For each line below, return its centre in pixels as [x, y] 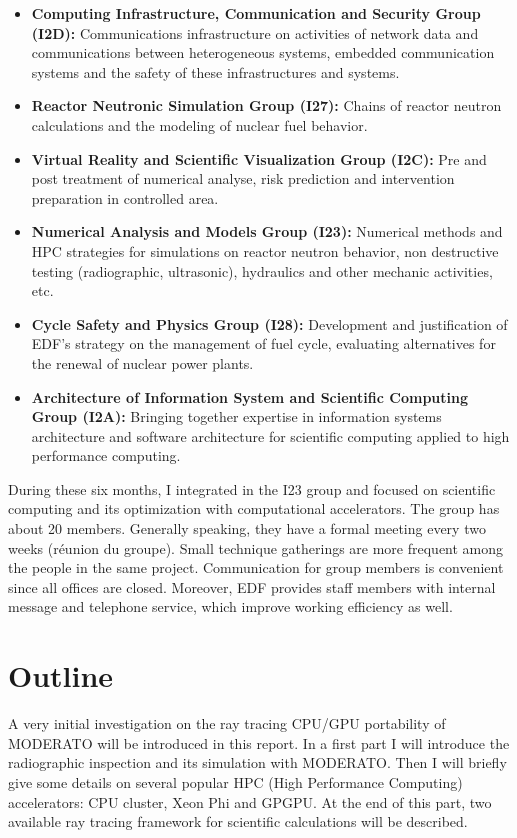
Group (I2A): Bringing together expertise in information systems [236, 416]
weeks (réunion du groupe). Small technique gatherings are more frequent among [256, 547]
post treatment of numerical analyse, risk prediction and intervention [243, 178]
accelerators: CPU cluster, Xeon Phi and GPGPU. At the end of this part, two [250, 801]
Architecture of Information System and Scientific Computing [250, 396]
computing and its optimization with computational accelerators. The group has [254, 508]
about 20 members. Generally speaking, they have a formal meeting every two [247, 528]
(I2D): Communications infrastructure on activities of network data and [255, 32]
